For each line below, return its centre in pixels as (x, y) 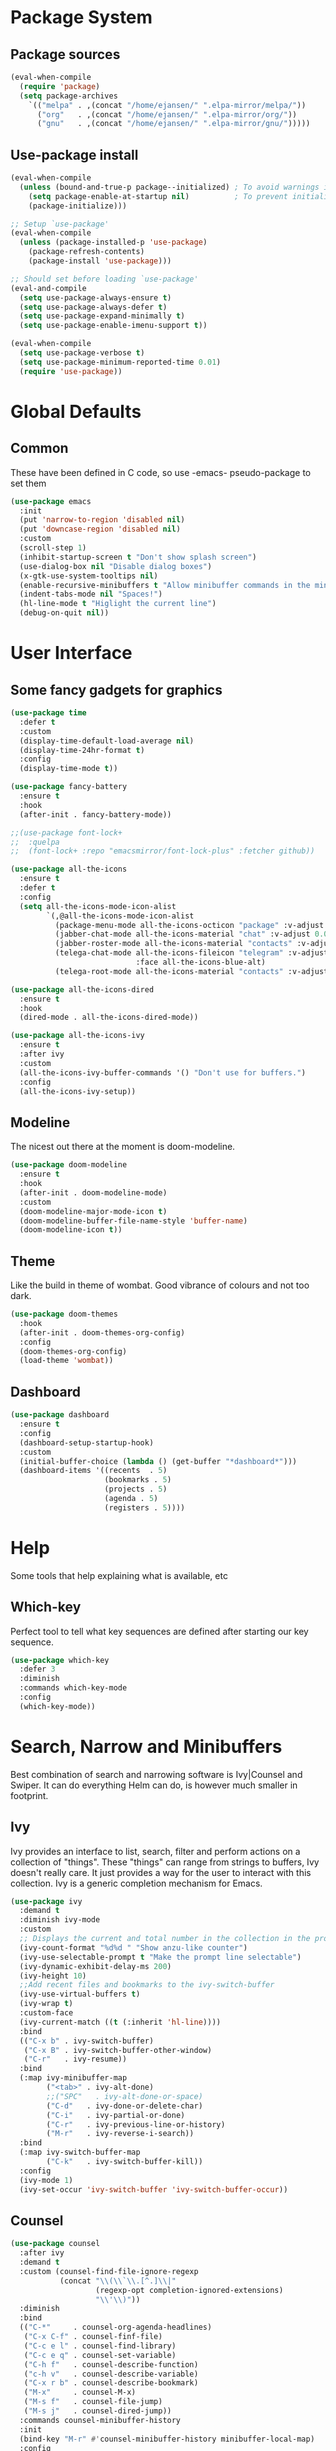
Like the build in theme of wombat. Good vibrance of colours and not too (160, 1285)
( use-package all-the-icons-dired (82, 989)
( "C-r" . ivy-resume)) (75, 2059)
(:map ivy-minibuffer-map (73, 2078)
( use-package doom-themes (64, 1314)
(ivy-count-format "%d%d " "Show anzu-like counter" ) (133, 1947)
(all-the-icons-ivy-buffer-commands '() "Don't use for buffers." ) (163, 1072)
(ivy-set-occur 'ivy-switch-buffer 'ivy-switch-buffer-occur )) (153, 2189)
